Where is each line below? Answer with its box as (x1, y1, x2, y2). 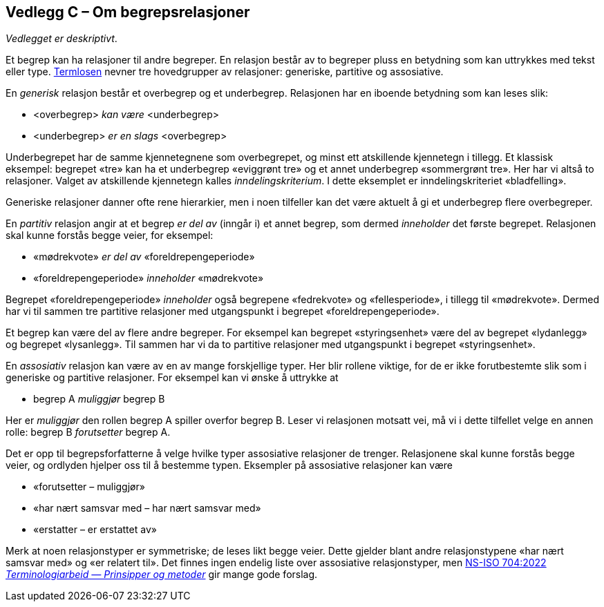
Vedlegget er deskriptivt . (6, 32, 117, 45)
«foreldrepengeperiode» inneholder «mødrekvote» (33, 272, 264, 285)
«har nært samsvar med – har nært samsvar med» (33, 502, 261, 514)
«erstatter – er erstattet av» (33, 523, 157, 536)
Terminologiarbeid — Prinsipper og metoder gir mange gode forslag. (6, 568, 318, 581)
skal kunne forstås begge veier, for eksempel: (6, 229, 214, 242)
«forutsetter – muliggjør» (33, 481, 145, 493)
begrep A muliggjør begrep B (33, 393, 165, 405)
